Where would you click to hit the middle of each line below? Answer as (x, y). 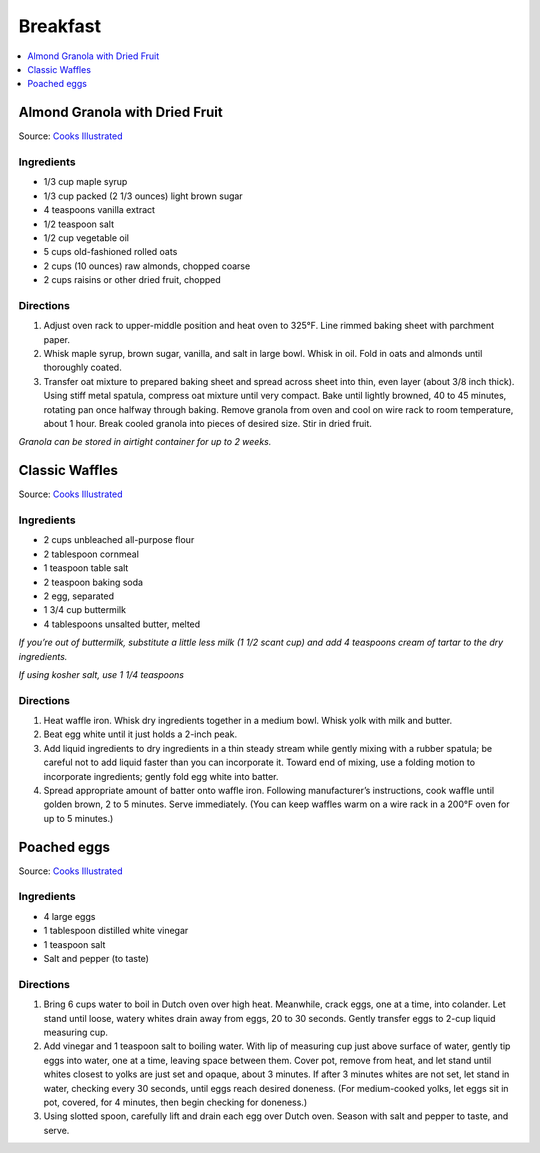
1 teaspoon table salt (86, 568)
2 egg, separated (79, 596)
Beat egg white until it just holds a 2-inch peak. (140, 734)
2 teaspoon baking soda (93, 582)
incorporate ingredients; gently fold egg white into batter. (161, 776)
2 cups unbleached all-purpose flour (119, 540)
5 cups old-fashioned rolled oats (110, 252)
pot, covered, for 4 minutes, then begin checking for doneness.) (175, 1102)
